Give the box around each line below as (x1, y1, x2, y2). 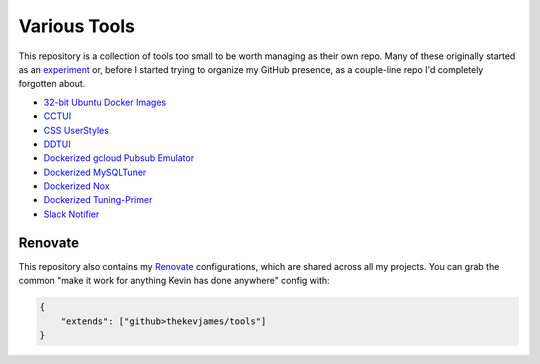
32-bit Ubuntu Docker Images (43, 96, 167, 108)
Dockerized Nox (43, 180, 110, 192)
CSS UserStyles (43, 124, 110, 136)
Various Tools (18, 15, 135, 37)
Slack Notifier (43, 208, 100, 220)
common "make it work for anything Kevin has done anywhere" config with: (18, 275, 330, 287)
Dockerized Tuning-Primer (43, 194, 153, 206)
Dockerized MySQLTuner (43, 166, 147, 178)
